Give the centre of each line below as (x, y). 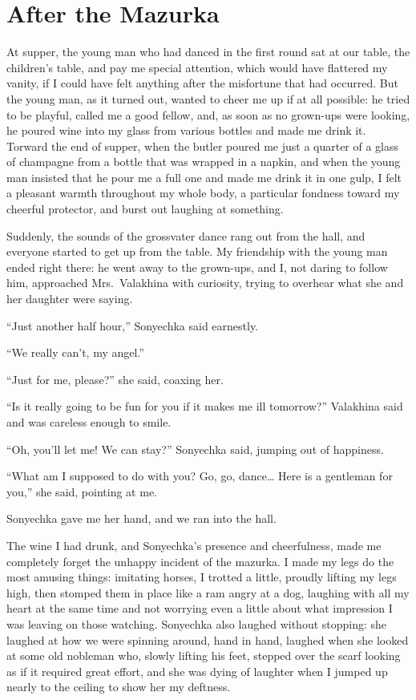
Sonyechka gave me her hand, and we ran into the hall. (141, 518)
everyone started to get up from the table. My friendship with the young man (197, 251)
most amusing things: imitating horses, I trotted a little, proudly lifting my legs (202, 577)
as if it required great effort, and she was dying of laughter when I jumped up (197, 671)
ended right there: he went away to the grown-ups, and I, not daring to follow (197, 267)
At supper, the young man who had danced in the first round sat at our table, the (208, 52)
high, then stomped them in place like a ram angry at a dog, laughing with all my (208, 592)
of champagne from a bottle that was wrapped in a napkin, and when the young (204, 162)
